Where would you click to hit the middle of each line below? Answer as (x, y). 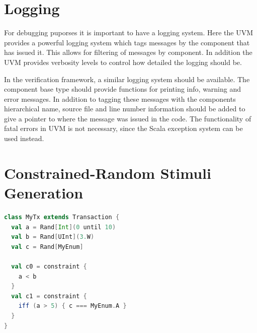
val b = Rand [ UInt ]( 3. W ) (53, 237)
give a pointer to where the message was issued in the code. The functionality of (128, 118)
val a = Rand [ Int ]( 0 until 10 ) (64, 227)
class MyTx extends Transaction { (62, 217)
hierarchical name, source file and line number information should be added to (125, 109)
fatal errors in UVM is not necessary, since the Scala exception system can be (123, 128)
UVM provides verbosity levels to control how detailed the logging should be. (123, 62)
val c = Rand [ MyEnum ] (47, 247)
